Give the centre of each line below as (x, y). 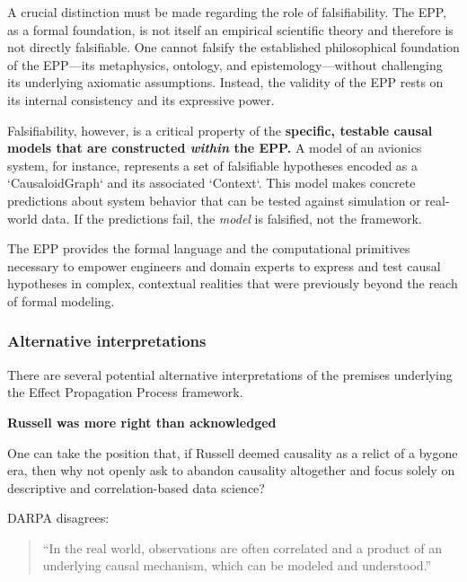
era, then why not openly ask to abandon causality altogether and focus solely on (231, 470)
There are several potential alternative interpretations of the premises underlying (230, 374)
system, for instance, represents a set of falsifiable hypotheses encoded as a (213, 165)
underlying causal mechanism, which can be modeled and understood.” (237, 565)
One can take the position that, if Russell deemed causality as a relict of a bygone (233, 452)
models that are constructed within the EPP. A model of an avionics (215, 148)
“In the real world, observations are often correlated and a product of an (242, 547)
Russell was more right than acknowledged (142, 422)
